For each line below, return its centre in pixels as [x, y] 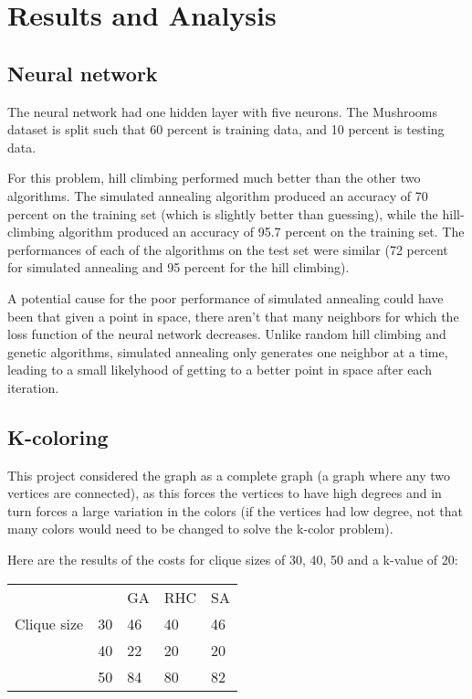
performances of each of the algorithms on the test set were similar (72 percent [228, 249]
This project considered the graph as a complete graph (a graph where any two [229, 475]
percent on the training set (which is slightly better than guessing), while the [223, 213]
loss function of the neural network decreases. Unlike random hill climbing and [227, 334]
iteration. [33, 387]
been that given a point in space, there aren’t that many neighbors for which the [233, 316]
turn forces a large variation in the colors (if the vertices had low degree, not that [236, 510]
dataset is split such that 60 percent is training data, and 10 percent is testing [226, 129]
